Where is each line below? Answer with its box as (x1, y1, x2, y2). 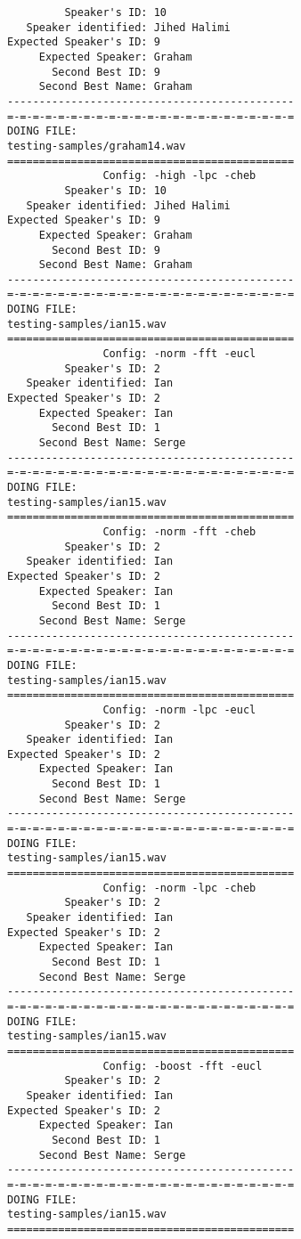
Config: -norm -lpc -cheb (102, 881, 256, 894)
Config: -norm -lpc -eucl (102, 703, 256, 716)
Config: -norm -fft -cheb (102, 525, 256, 538)
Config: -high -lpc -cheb (102, 169, 256, 183)
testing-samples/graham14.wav (7, 139, 186, 152)
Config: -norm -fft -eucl (102, 347, 256, 361)
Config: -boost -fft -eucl (102, 1059, 263, 1072)
